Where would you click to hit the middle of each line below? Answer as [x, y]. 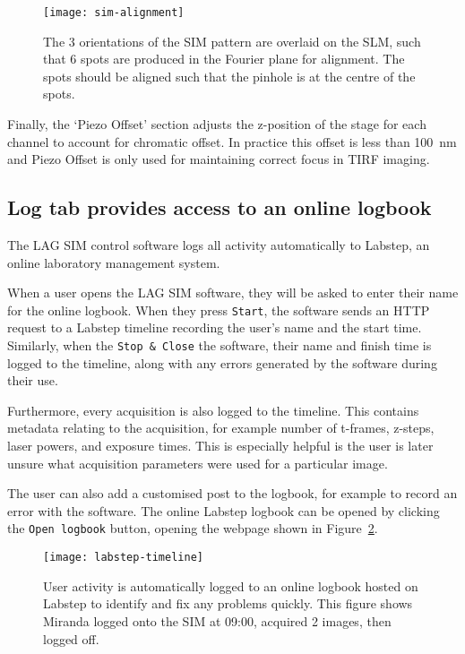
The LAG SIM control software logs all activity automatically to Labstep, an [219, 245]
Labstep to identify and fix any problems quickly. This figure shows [228, 603]
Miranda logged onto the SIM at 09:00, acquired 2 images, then [217, 620]
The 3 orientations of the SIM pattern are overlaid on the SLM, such [232, 41]
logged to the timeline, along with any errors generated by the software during [222, 362]
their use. [33, 380]
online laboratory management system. [114, 262]
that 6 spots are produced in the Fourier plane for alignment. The [224, 59]
